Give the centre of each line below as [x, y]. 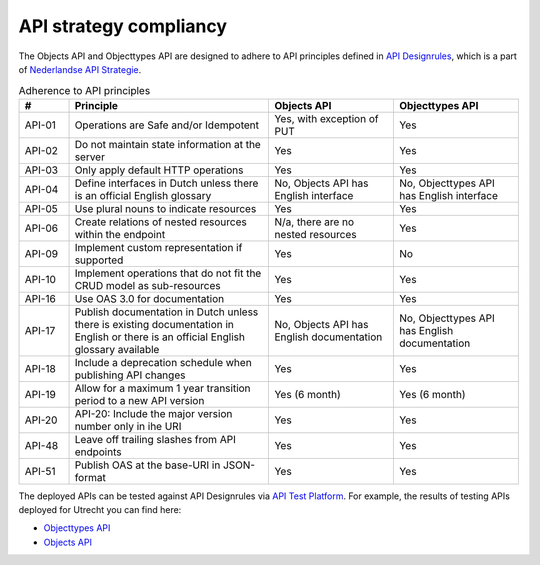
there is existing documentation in [154, 324]
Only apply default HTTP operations [159, 170]
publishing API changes [130, 375]
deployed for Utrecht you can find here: [100, 510]
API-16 [40, 298]
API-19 [40, 394]
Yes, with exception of [326, 118]
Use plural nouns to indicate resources [165, 208]
